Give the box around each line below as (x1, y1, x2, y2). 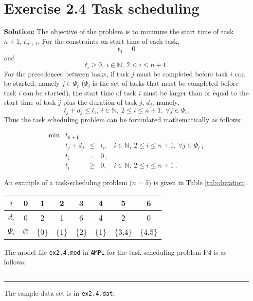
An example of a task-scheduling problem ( (4, 177, 132, 187)
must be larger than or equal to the (143, 87, 249, 97)
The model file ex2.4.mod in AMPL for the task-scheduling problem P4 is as (4, 247, 227, 257)
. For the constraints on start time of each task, (37, 36, 180, 46)
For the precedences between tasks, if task (4, 68, 129, 78)
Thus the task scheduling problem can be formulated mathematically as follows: (4, 114, 242, 125)
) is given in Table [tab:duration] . (148, 177, 248, 187)
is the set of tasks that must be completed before (92, 78, 239, 88)
